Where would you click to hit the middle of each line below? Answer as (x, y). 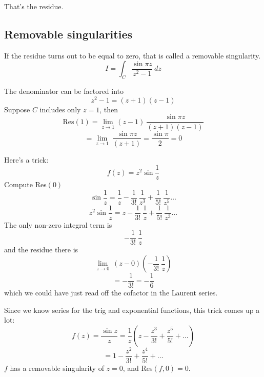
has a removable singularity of (57, 368)
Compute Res (25, 184)
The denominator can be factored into (64, 91)
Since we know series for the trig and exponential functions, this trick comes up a (132, 310)
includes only (60, 109)
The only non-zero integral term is (58, 224)
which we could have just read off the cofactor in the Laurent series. (111, 293)
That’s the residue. (34, 6)
